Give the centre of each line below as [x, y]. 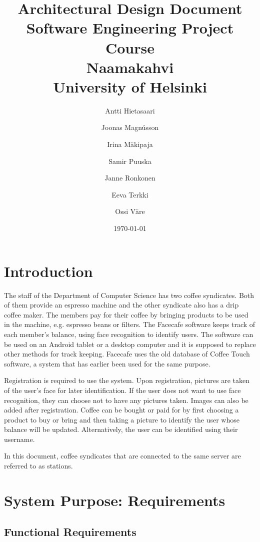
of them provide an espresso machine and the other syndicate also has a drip [121, 305]
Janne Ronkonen [130, 178]
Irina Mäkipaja [130, 144]
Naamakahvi [130, 67]
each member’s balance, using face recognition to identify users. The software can [129, 334]
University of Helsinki [130, 86]
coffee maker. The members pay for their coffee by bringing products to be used [126, 314]
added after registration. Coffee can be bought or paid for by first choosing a [121, 410]
